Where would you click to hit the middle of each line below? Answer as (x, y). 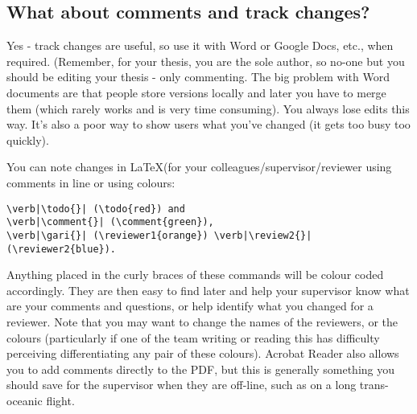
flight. (60, 400)
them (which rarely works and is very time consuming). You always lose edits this (208, 108)
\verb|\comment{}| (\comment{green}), (110, 222)
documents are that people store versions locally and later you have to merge (196, 92)
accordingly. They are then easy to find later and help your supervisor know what (208, 290)
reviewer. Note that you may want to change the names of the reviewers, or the (202, 321)
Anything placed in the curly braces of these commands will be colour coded (195, 275)
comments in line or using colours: (91, 182)
